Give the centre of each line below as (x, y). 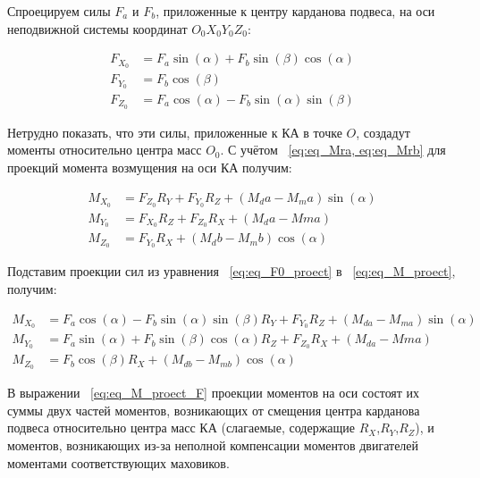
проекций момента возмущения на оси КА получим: (150, 168)
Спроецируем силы (59, 11)
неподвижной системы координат (97, 28)
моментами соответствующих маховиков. (118, 462)
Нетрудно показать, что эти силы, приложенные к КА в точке (175, 132)
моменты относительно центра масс (105, 150)
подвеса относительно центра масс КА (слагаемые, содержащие (181, 428)
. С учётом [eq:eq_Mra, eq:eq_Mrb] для (333, 150)
